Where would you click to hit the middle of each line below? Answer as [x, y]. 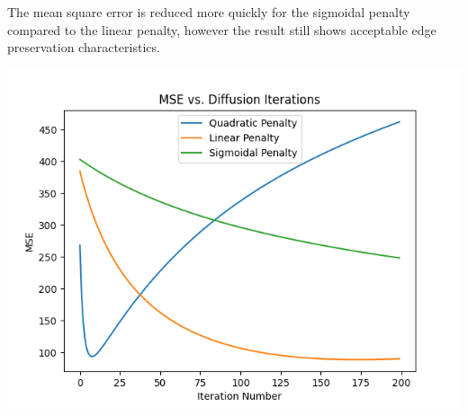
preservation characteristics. [84, 47]
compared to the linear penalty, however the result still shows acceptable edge [222, 29]
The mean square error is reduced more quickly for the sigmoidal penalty [209, 12]
